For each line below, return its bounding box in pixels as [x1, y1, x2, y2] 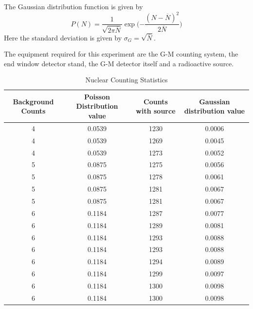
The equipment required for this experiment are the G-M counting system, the [4, 49, 238, 59]
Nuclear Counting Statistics [85, 75, 168, 85]
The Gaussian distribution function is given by [4, 1, 143, 11]
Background [13, 96, 54, 106]
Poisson [84, 91, 110, 101]
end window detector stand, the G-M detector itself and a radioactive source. [4, 58, 234, 68]
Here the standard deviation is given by [4, 32, 122, 42]
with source [136, 106, 176, 116]
